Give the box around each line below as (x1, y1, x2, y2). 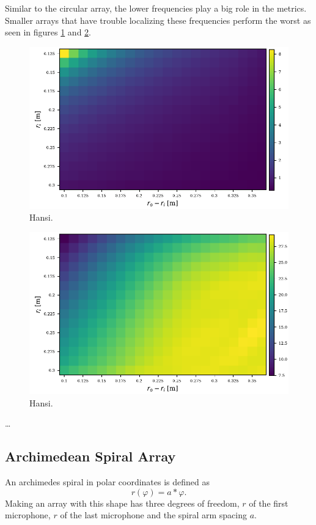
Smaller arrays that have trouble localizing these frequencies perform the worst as (5, 13, 311, 26)
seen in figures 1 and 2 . (5, 26, 91, 39)
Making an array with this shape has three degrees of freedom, (5, 496, 240, 509)
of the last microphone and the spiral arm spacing (60, 508, 248, 521)
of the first (249, 496, 288, 509)
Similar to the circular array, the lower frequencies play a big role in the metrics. (5, 2, 307, 14)
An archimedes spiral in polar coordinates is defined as (5, 475, 210, 488)
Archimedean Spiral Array (5, 447, 176, 466)
